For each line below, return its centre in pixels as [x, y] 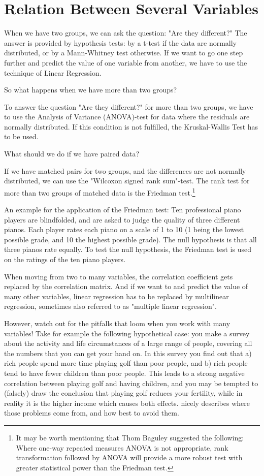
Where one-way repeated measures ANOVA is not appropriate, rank [122, 447]
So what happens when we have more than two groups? [91, 90]
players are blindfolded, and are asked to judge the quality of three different [122, 219]
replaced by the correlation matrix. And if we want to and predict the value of [126, 286]
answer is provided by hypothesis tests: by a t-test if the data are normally [121, 42]
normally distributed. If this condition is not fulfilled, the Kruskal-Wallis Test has [131, 126]
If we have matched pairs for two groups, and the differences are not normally [125, 170]
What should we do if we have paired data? [72, 154]
